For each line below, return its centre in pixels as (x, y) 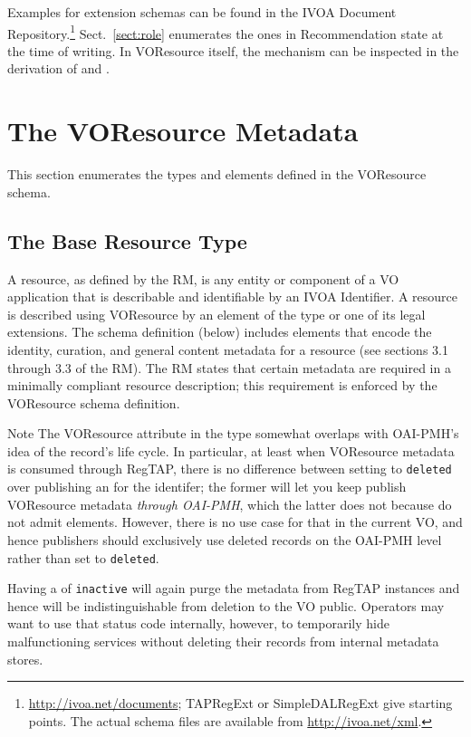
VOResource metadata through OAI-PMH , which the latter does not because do (230, 504)
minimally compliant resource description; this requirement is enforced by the (222, 385)
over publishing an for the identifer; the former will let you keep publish (207, 487)
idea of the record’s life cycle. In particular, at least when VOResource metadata (231, 450)
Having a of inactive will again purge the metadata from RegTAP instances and (234, 588)
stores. (25, 659)
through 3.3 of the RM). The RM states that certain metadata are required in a (229, 367)
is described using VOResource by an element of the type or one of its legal (216, 314)
